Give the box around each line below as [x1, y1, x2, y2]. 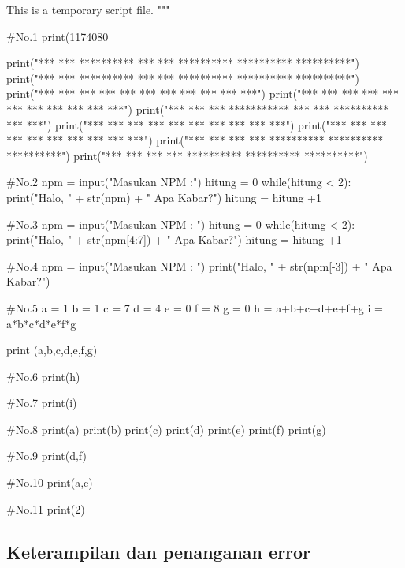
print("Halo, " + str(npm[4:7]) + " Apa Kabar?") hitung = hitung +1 [6, 231, 342, 248]
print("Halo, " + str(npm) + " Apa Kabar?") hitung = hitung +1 [6, 189, 321, 205]
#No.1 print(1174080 [6, 28, 109, 44]
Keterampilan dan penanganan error [6, 539, 311, 563]
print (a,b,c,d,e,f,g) [6, 342, 98, 358]
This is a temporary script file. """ [6, 2, 170, 17]
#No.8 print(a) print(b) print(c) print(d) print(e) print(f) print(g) [6, 420, 326, 437]
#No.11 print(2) [6, 500, 85, 517]
